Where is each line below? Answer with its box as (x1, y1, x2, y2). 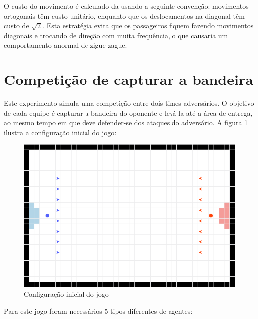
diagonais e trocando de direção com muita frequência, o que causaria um (4, 30, 228, 40)
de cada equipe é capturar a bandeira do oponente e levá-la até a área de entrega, (4, 107, 253, 118)
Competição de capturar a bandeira (4, 69, 253, 89)
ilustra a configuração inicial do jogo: (4, 127, 117, 137)
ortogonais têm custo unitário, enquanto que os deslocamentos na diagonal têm (4, 10, 245, 21)
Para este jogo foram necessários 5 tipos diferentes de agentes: (4, 305, 193, 316)
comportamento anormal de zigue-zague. (4, 40, 127, 50)
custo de (4, 20, 29, 31)
